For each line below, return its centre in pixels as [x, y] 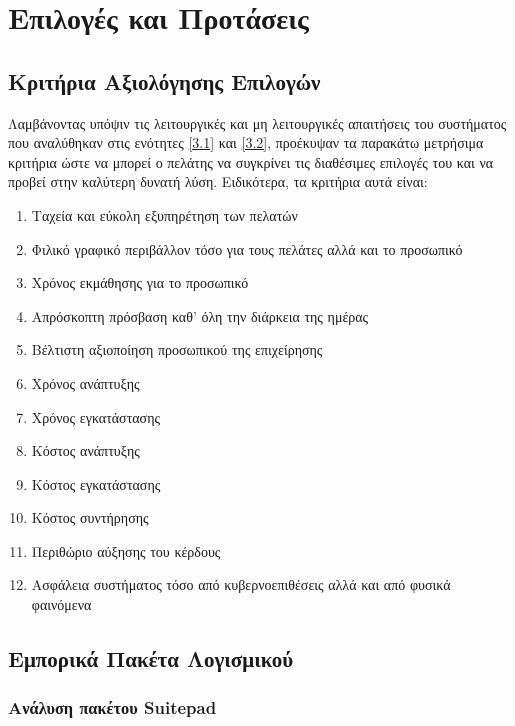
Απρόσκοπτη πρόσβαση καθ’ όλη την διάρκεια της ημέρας [200, 315]
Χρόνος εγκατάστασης [96, 416]
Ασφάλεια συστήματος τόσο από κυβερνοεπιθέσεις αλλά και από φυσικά [241, 584]
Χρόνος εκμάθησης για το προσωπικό [140, 282]
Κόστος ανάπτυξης [85, 450]
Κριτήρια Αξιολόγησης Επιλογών [164, 80]
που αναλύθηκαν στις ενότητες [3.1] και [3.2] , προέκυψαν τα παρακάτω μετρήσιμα [246, 142]
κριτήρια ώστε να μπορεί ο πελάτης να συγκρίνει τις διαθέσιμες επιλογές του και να [251, 161]
